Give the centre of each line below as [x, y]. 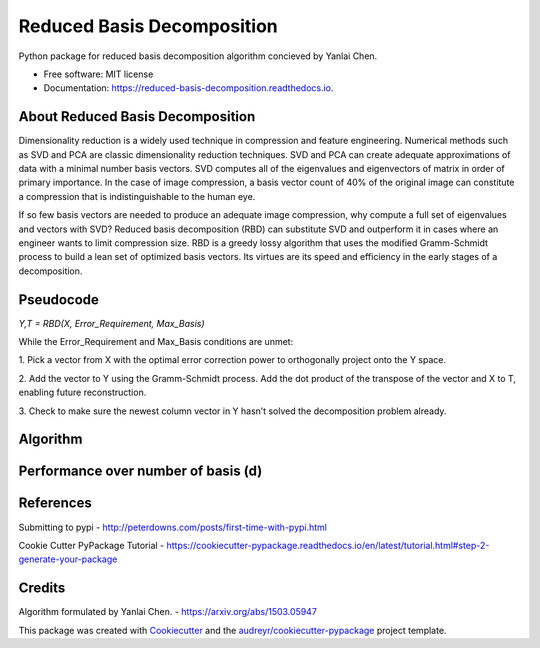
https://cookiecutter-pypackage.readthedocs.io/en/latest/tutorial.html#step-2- [328, 545]
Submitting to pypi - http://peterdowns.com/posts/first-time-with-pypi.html [173, 527]
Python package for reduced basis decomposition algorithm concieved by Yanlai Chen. [198, 56]
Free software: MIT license [98, 74]
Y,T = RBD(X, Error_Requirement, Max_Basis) [111, 323]
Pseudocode [59, 299]
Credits [42, 588]
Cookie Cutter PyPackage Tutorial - [91, 545]
